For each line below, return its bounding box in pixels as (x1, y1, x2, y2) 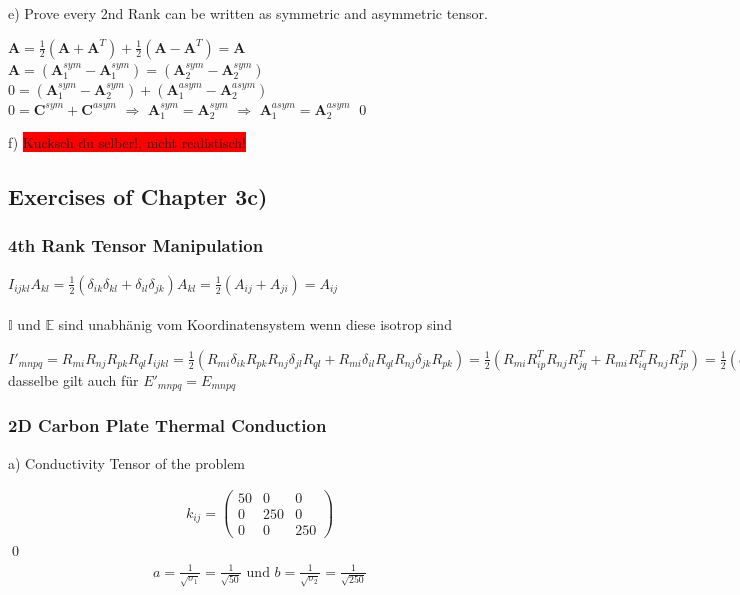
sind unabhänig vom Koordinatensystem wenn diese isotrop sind (58, 314, 452, 335)
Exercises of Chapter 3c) (8, 181, 268, 212)
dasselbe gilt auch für (8, 369, 139, 390)
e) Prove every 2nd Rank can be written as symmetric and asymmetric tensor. (8, 3, 488, 23)
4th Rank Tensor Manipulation (8, 233, 264, 258)
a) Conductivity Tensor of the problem (8, 452, 246, 473)
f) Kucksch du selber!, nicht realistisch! (8, 132, 247, 153)
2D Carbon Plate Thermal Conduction (8, 413, 327, 438)
